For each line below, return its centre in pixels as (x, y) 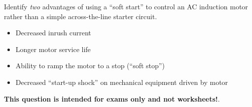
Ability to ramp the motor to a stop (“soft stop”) (90, 66)
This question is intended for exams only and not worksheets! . (112, 98)
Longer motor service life (53, 49)
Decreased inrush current (53, 33)
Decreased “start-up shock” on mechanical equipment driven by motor (122, 82)
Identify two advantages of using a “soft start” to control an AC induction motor (126, 6)
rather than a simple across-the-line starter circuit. (81, 16)
